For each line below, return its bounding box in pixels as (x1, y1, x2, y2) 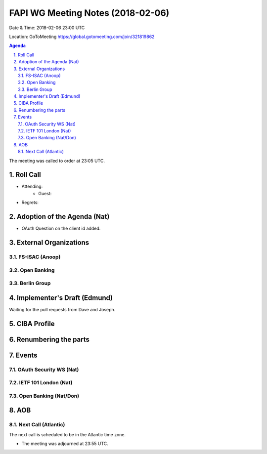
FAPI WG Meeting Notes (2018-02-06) (9, 7, 170, 18)
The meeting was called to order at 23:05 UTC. (9, 158, 105, 164)
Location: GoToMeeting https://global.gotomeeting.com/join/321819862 (9, 34, 155, 40)
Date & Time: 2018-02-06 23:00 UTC (9, 25, 85, 31)
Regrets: (21, 200, 39, 206)
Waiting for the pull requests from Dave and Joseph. (9, 306, 116, 312)
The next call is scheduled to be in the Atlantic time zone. (9, 431, 126, 437)
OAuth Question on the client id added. (21, 225, 101, 232)
